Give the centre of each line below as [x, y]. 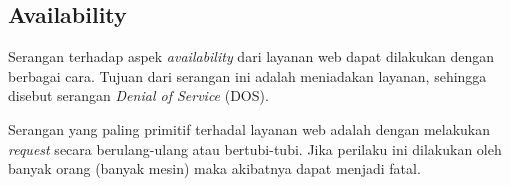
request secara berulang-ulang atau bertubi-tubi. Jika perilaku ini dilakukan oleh [255, 148]
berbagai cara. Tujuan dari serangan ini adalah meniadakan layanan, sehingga [247, 75]
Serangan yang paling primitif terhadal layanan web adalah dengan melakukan [249, 128]
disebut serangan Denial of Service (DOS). [138, 95]
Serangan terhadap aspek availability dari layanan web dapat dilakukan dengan [251, 56]
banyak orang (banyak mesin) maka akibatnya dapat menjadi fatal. [214, 168]
